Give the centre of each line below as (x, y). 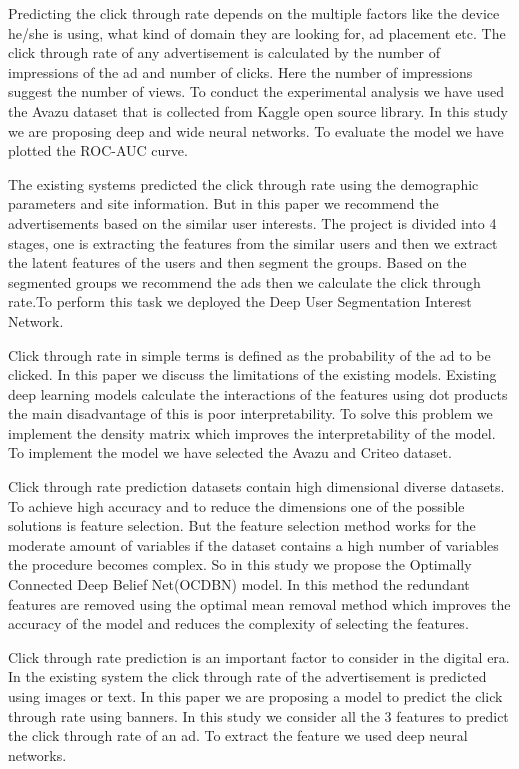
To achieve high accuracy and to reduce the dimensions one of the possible (236, 505)
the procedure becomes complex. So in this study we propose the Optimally (240, 564)
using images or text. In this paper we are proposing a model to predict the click (255, 696)
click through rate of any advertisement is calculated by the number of (224, 52)
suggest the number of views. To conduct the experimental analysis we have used (256, 91)
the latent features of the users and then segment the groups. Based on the (237, 262)
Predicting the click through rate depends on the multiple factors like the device (254, 13)
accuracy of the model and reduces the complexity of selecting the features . (238, 623)
